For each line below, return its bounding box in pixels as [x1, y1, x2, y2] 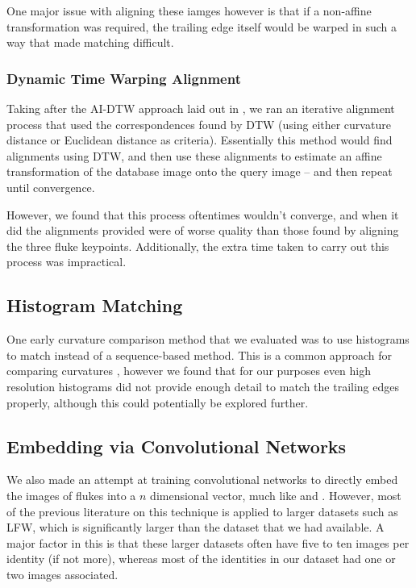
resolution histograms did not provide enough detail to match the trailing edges [6, 377, 399, 394]
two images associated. [6, 565, 119, 582]
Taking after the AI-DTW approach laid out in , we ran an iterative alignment [6, 100, 395, 116]
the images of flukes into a [6, 486, 136, 503]
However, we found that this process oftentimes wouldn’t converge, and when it [6, 206, 399, 223]
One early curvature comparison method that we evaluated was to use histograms [6, 331, 410, 348]
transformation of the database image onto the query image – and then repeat [6, 163, 393, 180]
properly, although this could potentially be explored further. [6, 394, 309, 411]
